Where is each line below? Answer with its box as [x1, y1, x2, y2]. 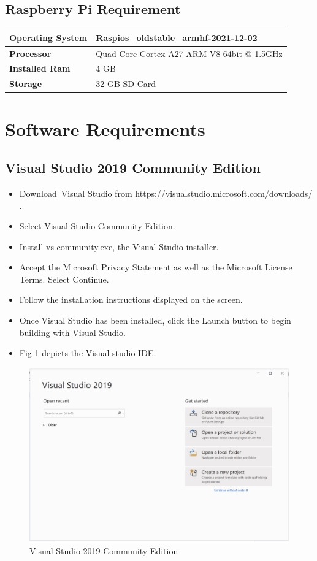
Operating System [9, 31, 88, 44]
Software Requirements [5, 116, 205, 141]
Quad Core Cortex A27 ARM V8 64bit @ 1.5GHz [96, 47, 283, 59]
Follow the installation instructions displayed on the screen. [19, 293, 243, 306]
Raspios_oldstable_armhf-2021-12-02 [96, 31, 258, 44]
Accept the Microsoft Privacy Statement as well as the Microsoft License [19, 261, 292, 273]
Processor [9, 47, 52, 59]
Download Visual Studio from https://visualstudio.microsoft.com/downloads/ [19, 186, 313, 199]
